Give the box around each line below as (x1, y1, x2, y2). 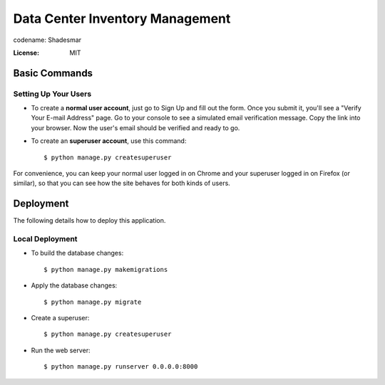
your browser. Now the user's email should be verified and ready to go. (31, 123, 240, 132)
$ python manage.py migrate (43, 297, 142, 306)
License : (13, 48, 39, 57)
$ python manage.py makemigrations (43, 265, 168, 273)
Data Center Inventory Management (13, 11, 231, 26)
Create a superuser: (31, 314, 90, 322)
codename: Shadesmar (13, 36, 82, 44)
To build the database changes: (31, 249, 124, 258)
